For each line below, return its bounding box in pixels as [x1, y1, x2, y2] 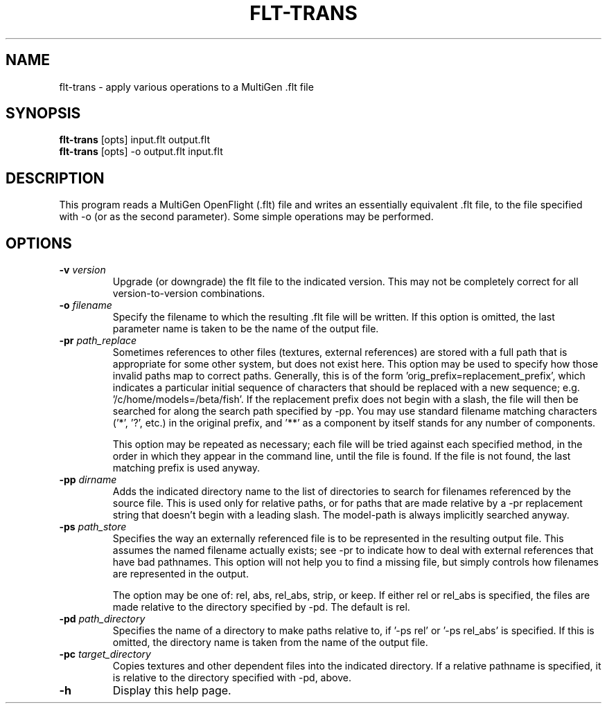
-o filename [59, 299, 112, 312]
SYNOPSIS [6, 105, 81, 123]
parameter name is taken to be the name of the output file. [112, 323, 379, 335]
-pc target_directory [59, 648, 151, 661]
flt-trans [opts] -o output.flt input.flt [59, 145, 223, 158]
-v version [59, 264, 106, 276]
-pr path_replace [59, 334, 137, 347]
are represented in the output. [112, 568, 249, 580]
